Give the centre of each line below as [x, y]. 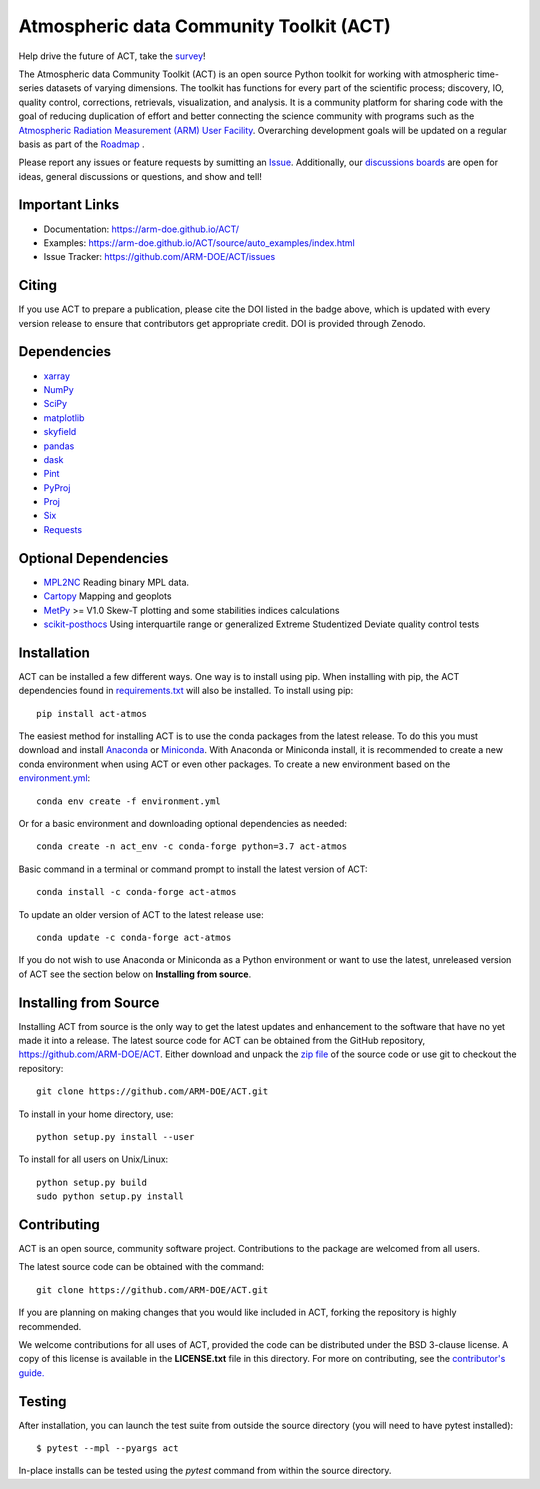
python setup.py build [92, 1182]
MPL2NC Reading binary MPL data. [116, 582]
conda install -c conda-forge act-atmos [136, 892]
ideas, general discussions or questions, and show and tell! [140, 176]
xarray [56, 376]
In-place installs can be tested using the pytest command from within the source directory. [205, 1471]
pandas [59, 446]
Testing [42, 1401]
